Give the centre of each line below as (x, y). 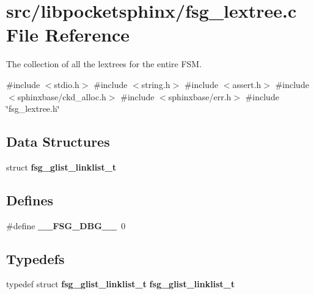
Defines (30, 200)
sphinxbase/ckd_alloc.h (62, 96)
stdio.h (67, 84)
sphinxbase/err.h (200, 96)
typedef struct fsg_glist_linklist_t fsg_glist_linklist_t (121, 284)
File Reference (68, 35)
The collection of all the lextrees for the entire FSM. (104, 64)
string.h (156, 84)
